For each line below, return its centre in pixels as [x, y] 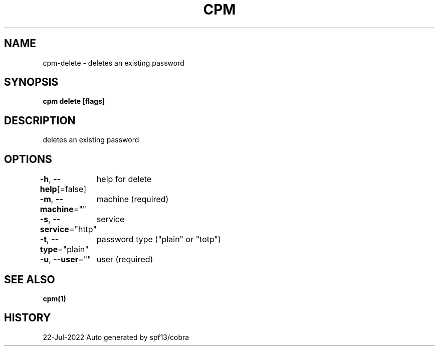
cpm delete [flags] [74, 101]
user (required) [125, 259]
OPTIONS [28, 159]
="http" [83, 229]
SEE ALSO [30, 279]
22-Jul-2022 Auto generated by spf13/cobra [116, 337]
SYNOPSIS [31, 82]
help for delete [124, 179]
